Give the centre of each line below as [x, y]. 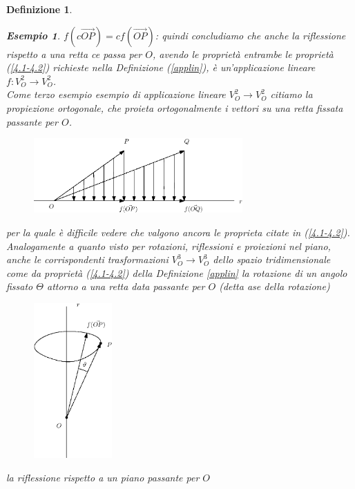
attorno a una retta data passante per [126, 286]
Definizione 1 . [39, 9]
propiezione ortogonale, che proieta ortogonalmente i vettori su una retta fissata [175, 107]
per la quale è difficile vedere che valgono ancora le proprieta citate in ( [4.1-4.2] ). [178, 232]
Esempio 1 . [33, 35]
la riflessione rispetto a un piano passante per [103, 477]
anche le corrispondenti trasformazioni [87, 259]
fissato [20, 286]
